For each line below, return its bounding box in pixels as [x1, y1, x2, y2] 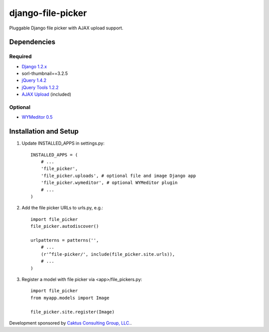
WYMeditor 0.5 [21, 114, 53, 120]
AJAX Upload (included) [21, 91, 72, 97]
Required [9, 53, 32, 60]
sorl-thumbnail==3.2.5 [21, 70, 68, 77]
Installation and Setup [9, 127, 79, 136]
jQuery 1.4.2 [21, 77, 47, 83]
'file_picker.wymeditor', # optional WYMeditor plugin [40, 180, 178, 185]
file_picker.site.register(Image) [30, 309, 115, 315]
